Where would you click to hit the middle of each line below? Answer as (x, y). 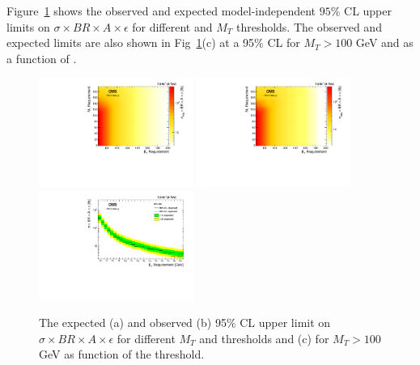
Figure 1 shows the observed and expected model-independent (161, 11)
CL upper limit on (285, 323)
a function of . (42, 58)
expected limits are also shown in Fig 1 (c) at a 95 (131, 42)
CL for (284, 42)
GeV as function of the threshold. (122, 354)
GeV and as (384, 42)
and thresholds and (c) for (264, 338)
